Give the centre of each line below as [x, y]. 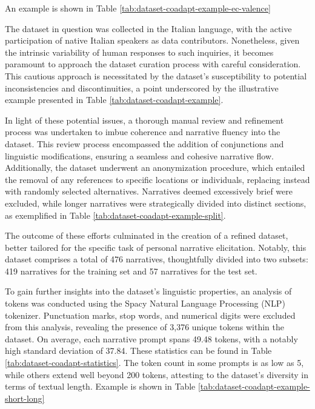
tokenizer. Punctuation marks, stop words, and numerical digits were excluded [150, 315]
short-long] [25, 398]
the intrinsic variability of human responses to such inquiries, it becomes [139, 52]
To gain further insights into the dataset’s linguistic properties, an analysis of [148, 291]
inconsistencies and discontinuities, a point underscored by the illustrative [142, 88]
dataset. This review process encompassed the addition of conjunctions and [144, 143]
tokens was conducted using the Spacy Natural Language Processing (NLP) [145, 303]
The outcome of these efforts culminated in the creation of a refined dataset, [147, 235]
